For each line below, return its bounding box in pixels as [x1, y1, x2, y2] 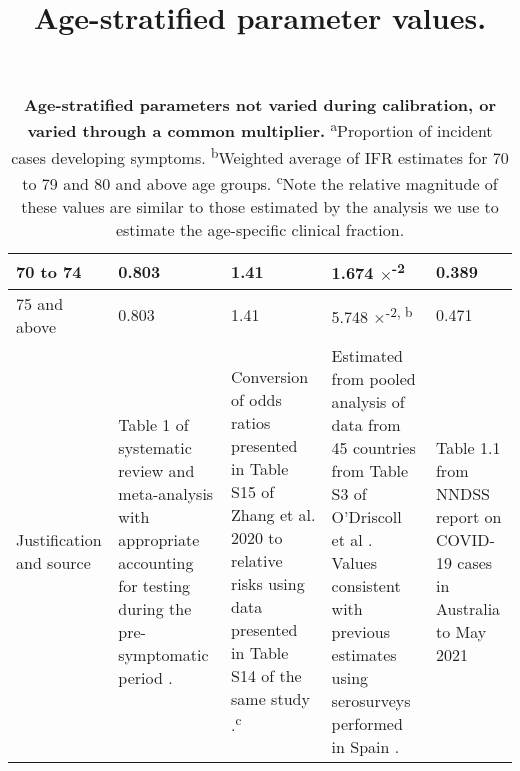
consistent [331, 573, 401, 597]
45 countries [331, 435, 416, 459]
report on [435, 504, 502, 528]
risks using [231, 572, 305, 596]
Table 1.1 [435, 435, 501, 459]
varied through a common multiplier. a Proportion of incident [27, 116, 493, 143]
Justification [16, 527, 102, 551]
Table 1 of [118, 412, 189, 436]
